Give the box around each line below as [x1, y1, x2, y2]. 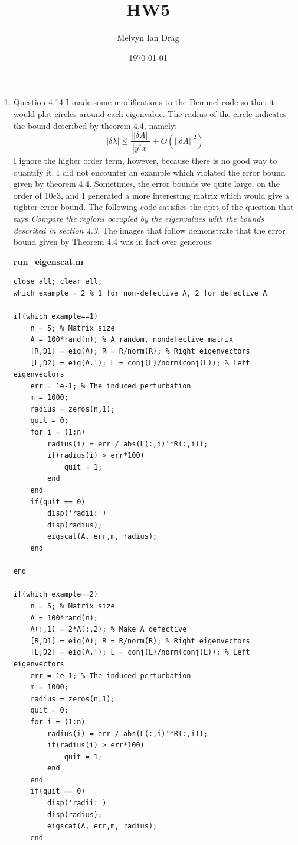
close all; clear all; [13, 277, 103, 286]
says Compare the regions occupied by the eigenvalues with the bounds [13, 212, 264, 224]
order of [13, 189, 42, 201]
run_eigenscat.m [13, 255, 84, 267]
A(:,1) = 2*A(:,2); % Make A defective [30, 625, 187, 634]
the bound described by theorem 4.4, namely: [13, 119, 178, 131]
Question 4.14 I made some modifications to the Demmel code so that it [13, 96, 275, 108]
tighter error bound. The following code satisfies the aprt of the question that [13, 200, 294, 213]
